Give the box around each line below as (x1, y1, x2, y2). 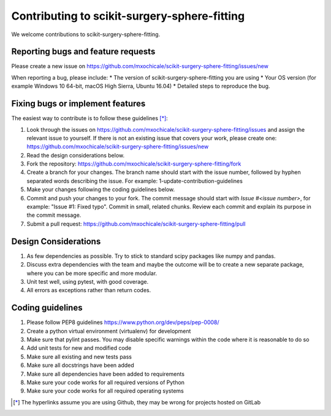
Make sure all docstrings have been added (26, 361, 134, 369)
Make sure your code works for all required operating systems (26, 387, 184, 395)
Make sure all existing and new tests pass (26, 353, 132, 360)
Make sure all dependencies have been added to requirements (26, 370, 185, 377)
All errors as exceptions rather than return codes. (26, 287, 151, 294)
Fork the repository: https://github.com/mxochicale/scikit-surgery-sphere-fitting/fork (26, 160, 242, 168)
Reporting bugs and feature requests (11, 47, 156, 57)
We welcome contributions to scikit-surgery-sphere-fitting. (11, 31, 161, 38)
